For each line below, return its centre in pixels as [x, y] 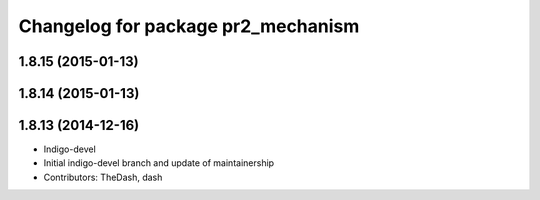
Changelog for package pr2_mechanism [189, 26]
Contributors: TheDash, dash [103, 177]
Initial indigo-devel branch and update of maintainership [159, 163]
